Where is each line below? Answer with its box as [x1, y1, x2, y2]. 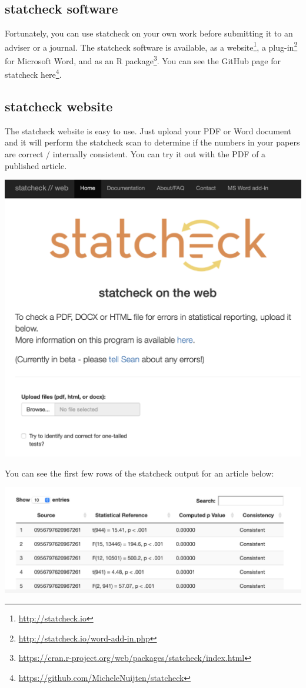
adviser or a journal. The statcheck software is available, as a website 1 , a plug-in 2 [5, 39, 298, 53]
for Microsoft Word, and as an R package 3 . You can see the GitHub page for [5, 53, 281, 67]
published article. [5, 159, 67, 171]
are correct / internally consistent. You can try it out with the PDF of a [5, 147, 266, 160]
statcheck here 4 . [5, 67, 62, 80]
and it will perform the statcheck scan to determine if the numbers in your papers [5, 136, 300, 148]
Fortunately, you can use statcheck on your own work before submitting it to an [5, 27, 293, 39]
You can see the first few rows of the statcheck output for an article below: [5, 467, 274, 479]
